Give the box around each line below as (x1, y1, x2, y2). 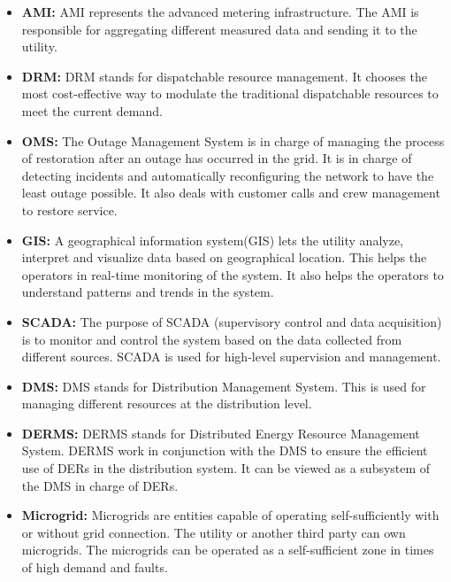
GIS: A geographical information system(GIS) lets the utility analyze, (21, 230, 403, 249)
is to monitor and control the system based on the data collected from (21, 330, 402, 348)
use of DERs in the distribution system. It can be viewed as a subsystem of (21, 459, 431, 477)
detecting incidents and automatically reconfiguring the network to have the (21, 166, 434, 184)
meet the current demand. (21, 101, 163, 120)
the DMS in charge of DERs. (21, 476, 179, 494)
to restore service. (21, 200, 118, 219)
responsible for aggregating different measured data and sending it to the (21, 19, 417, 38)
